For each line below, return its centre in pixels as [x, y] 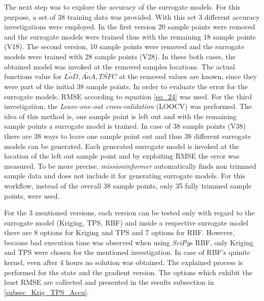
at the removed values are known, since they [188, 76]
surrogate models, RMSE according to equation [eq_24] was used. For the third [128, 96]
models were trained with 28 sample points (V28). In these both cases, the [120, 56]
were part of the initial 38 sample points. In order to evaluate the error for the [126, 86]
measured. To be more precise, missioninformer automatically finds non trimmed [130, 165]
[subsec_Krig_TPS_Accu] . [47, 292]
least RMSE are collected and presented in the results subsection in [109, 282]
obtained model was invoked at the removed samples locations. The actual [120, 66]
